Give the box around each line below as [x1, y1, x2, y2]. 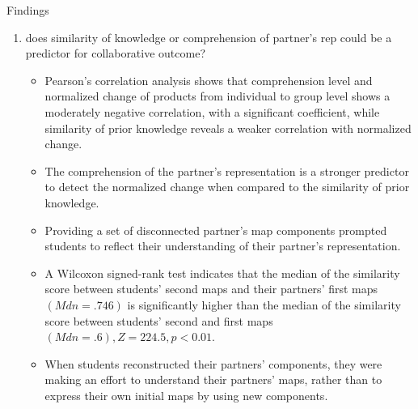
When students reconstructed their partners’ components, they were [44, 355, 382, 372]
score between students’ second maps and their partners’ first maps [44, 280, 378, 297]
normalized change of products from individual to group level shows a [44, 87, 391, 104]
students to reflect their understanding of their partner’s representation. [44, 237, 401, 254]
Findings [6, 2, 49, 18]
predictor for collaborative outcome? [25, 45, 206, 62]
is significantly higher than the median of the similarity [127, 296, 401, 313]
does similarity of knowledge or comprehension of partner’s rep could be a [25, 28, 392, 45]
